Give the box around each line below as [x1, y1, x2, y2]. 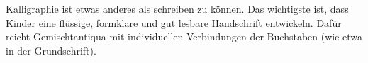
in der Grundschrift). [6, 42, 96, 57]
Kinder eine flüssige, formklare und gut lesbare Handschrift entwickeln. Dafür [6, 15, 342, 30]
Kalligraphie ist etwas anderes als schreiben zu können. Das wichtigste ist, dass [6, 1, 349, 16]
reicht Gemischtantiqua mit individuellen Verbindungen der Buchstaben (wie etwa [6, 29, 363, 44]
